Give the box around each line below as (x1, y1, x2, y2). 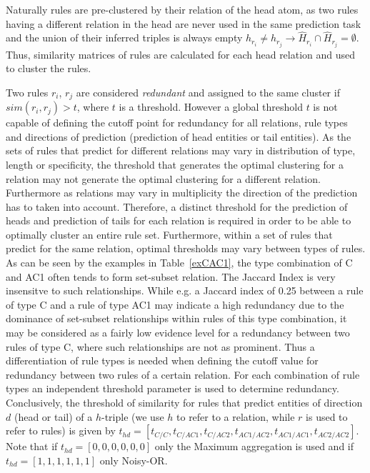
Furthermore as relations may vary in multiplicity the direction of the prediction (6, 185, 358, 200)
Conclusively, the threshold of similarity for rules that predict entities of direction (6, 395, 363, 410)
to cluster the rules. (6, 61, 91, 76)
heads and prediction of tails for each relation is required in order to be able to (6, 213, 351, 228)
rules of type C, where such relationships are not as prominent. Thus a (6, 339, 315, 354)
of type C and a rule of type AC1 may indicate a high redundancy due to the (6, 297, 344, 312)
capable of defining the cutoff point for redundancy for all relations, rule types (6, 115, 348, 130)
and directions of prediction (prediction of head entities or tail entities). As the (6, 129, 351, 144)
